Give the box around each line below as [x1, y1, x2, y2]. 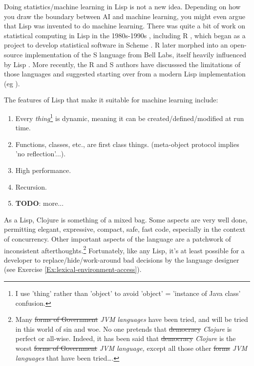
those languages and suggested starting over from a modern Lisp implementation [4, 69, 246, 79]
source [4, 49, 23, 59]
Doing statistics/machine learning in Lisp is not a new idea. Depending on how [4, 1, 241, 11]
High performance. [15, 165, 71, 175]
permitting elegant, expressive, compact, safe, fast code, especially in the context [4, 224, 246, 234]
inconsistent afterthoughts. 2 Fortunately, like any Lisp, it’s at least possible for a [4, 244, 245, 255]
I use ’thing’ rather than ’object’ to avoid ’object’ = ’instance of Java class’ [15, 288, 241, 298]
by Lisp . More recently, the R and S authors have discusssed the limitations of [4, 59, 241, 69]
